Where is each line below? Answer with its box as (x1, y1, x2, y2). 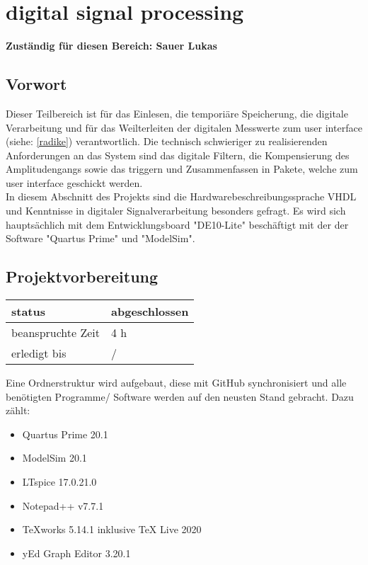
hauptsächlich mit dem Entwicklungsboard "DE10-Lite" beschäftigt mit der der (6, 217, 349, 232)
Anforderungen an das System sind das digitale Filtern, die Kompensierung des (6, 147, 350, 162)
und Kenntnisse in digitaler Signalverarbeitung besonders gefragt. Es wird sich (6, 203, 346, 218)
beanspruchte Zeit (11, 324, 100, 341)
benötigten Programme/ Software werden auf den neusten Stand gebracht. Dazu (6, 389, 354, 404)
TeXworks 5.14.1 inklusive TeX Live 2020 (22, 522, 202, 537)
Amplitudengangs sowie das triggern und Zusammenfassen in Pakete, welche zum (6, 161, 358, 176)
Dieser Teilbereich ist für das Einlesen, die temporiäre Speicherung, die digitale (6, 105, 348, 120)
